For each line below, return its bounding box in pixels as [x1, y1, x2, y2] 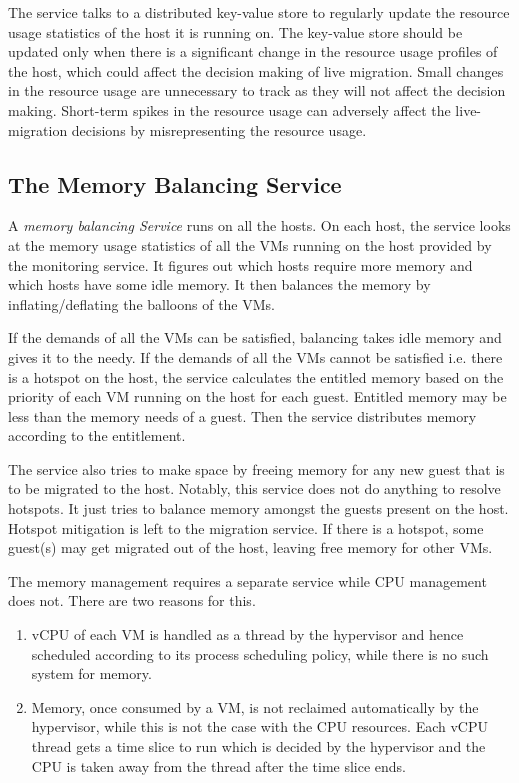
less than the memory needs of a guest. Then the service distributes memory [8, 405, 477, 426]
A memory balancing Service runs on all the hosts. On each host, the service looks [8, 215, 511, 236]
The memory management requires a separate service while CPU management [8, 570, 487, 591]
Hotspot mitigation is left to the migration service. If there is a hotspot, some [8, 517, 484, 538]
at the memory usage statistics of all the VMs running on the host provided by [8, 234, 492, 255]
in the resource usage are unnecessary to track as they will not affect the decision [8, 80, 506, 101]
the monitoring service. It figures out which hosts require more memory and [8, 254, 473, 275]
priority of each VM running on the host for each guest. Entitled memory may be [8, 386, 507, 407]
